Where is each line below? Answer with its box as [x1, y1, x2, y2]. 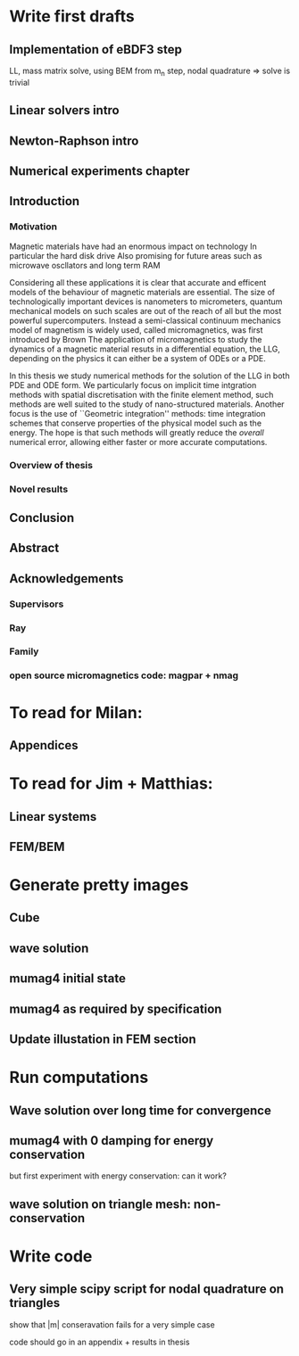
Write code [9, 1246, 93, 1267]
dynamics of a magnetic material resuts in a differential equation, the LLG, [9, 343, 281, 354]
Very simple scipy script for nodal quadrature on [9, 1282, 284, 1297]
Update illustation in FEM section [9, 1032, 196, 1047]
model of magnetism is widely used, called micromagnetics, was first [9, 324, 263, 335]
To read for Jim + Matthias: [9, 773, 213, 794]
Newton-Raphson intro [9, 133, 139, 148]
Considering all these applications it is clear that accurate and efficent [9, 277, 267, 287]
